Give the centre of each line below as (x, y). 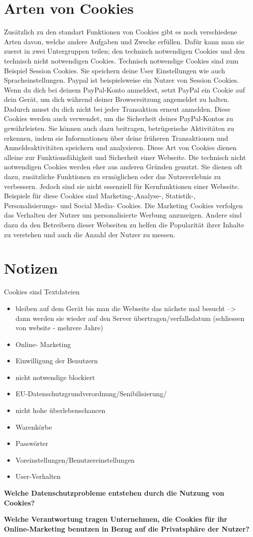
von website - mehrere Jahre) (59, 328)
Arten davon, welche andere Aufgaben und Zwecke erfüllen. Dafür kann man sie (124, 41)
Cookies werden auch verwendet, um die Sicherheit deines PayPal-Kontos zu (119, 118)
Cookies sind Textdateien (42, 292)
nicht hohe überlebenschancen (60, 410)
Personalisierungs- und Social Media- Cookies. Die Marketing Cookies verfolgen (124, 205)
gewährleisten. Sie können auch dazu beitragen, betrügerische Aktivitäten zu (119, 128)
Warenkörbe (34, 426)
